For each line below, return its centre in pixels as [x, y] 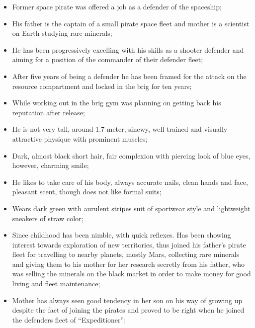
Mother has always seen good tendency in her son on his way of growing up [127, 300]
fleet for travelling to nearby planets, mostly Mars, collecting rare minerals [126, 254]
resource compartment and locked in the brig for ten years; [102, 86]
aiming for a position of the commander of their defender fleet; [108, 59]
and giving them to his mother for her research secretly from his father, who [128, 264]
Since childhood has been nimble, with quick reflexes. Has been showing [122, 235]
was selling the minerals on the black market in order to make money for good [131, 274]
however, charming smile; [50, 165]
